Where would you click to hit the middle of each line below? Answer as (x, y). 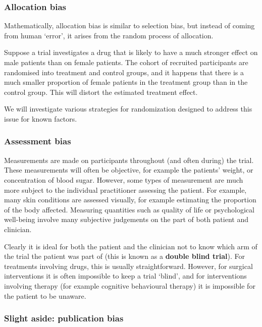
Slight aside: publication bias (64, 318)
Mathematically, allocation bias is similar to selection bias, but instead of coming (129, 25)
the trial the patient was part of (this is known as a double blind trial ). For (125, 256)
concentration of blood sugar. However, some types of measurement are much (124, 179)
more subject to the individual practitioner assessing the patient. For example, (125, 189)
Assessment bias (38, 141)
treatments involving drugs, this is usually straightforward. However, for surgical (128, 266)
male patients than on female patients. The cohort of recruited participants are (126, 62)
